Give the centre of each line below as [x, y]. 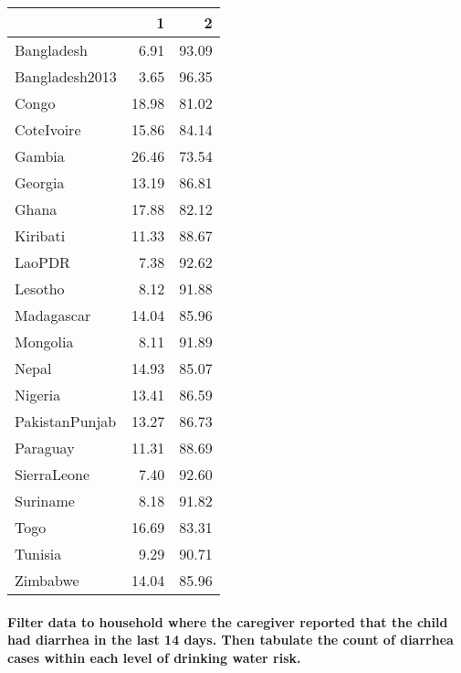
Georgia [40, 182]
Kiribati [40, 235]
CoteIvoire [48, 129]
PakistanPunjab [66, 421]
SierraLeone [52, 474]
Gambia [40, 156]
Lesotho [40, 288]
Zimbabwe [47, 580]
